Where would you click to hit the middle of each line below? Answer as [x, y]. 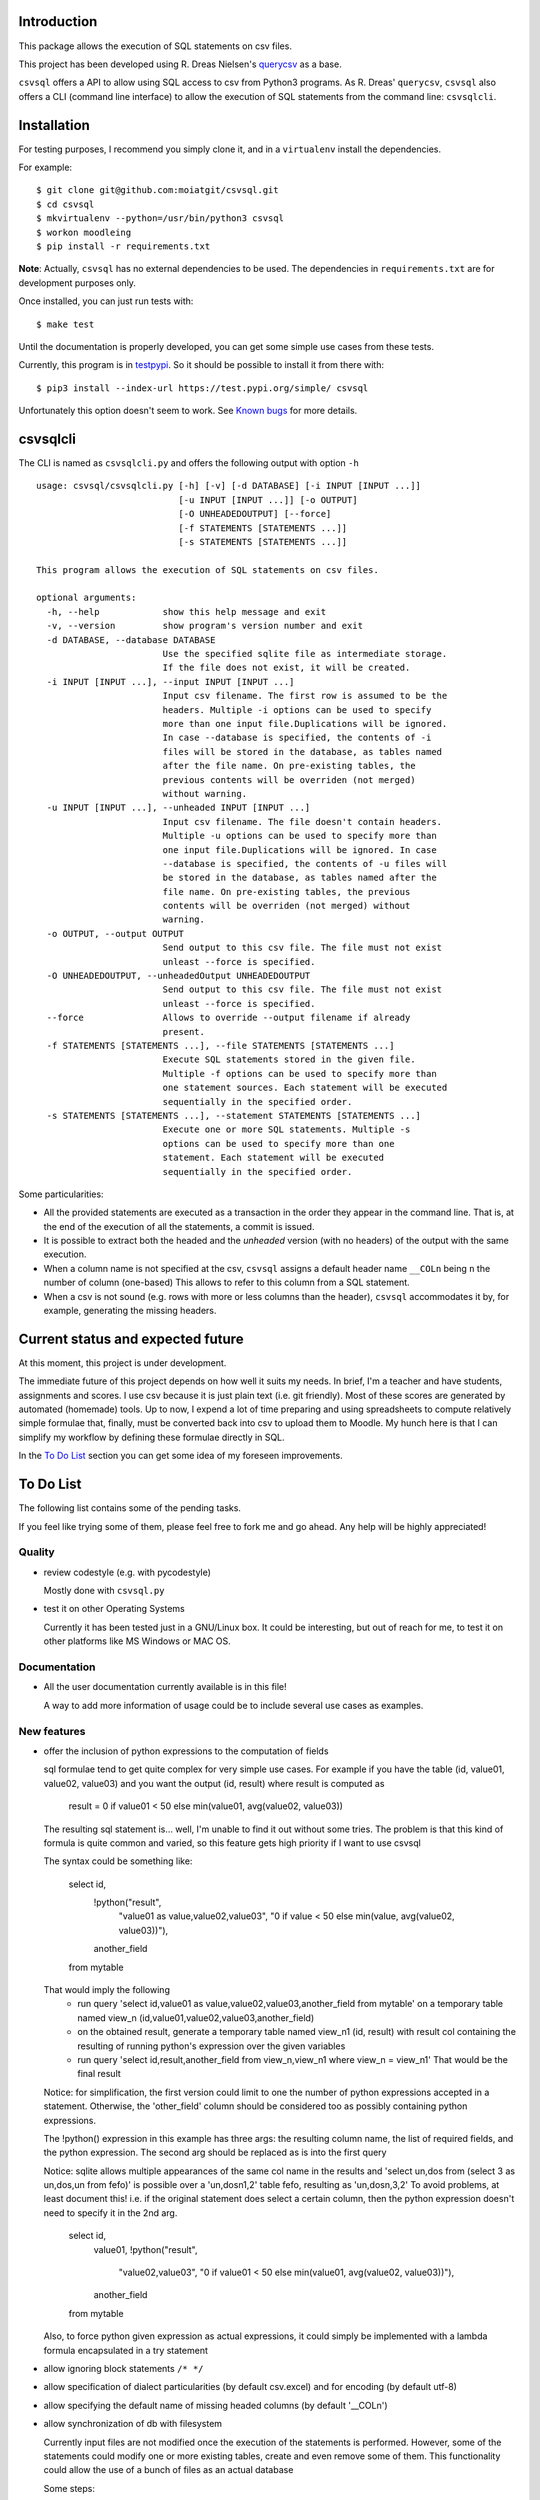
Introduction [58, 21]
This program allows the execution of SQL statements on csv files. [207, 569]
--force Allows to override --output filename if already [228, 1018]
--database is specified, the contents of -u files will [305, 863]
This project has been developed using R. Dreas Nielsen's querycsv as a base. [180, 64]
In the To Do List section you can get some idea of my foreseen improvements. [181, 1456]
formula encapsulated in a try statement [126, 2350]
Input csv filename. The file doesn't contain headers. [302, 821]
